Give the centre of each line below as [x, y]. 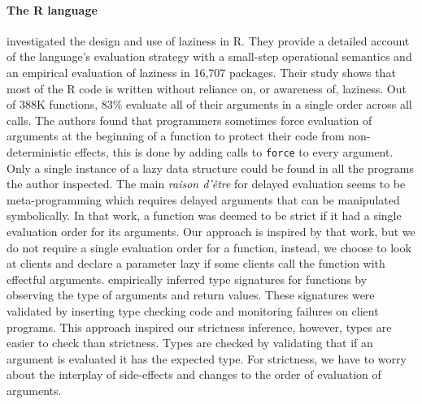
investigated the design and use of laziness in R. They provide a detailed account [208, 40]
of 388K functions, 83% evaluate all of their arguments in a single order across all [209, 104]
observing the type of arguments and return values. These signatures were [191, 295]
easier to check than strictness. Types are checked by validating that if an [190, 343]
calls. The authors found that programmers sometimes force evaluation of [189, 120]
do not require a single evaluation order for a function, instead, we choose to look [209, 247]
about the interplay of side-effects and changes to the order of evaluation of [194, 374]
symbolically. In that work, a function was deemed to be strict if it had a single [204, 215]
